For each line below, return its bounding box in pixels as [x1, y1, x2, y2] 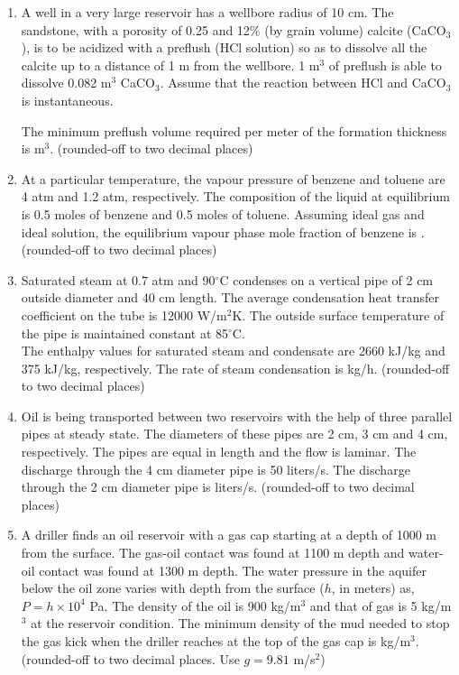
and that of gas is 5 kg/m [309, 596, 452, 615]
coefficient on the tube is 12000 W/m [21, 305, 227, 324]
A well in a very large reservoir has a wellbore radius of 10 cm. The [21, 3, 394, 21]
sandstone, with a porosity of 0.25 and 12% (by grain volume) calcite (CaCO [21, 20, 446, 39]
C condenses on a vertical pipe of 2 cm [219, 270, 434, 289]
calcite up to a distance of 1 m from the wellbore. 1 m [21, 55, 320, 74]
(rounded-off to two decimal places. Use [21, 649, 240, 668]
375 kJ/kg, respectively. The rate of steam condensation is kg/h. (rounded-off [21, 358, 450, 377]
